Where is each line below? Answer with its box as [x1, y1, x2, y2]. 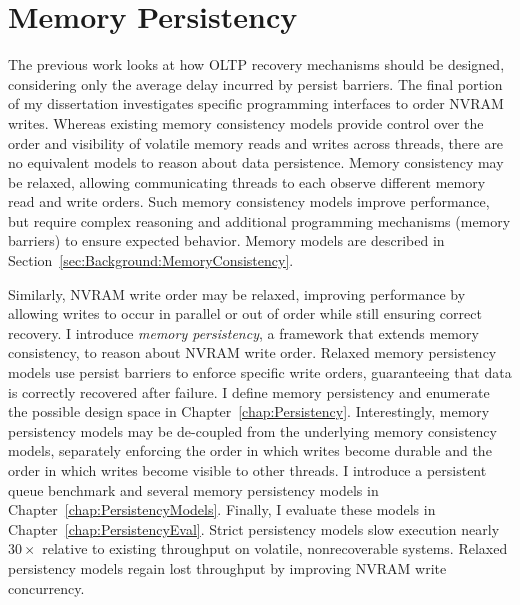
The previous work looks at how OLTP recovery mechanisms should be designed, [8, 54, 505, 75]
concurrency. [8, 577, 85, 598]
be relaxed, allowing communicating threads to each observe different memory [8, 171, 486, 192]
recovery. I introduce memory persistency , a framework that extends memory [8, 322, 479, 343]
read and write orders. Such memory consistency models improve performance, [8, 191, 490, 212]
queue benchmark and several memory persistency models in [8, 479, 379, 500]
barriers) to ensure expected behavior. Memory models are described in [8, 230, 445, 251]
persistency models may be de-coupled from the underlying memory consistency [8, 420, 497, 441]
